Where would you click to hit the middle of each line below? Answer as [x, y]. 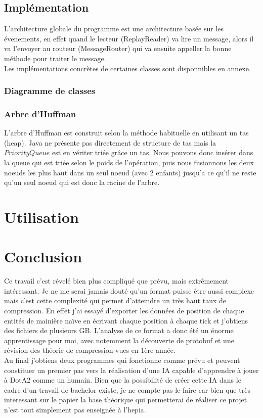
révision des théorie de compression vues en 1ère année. [90, 350]
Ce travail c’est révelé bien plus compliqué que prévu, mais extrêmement [117, 281]
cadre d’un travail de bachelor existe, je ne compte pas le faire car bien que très [127, 389]
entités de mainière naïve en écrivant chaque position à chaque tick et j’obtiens [126, 320]
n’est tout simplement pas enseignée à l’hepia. [75, 410]
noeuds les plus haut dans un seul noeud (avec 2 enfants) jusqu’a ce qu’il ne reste [130, 172]
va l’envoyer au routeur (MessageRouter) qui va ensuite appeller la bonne [118, 48]
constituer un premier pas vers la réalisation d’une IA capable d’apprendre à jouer [131, 370]
